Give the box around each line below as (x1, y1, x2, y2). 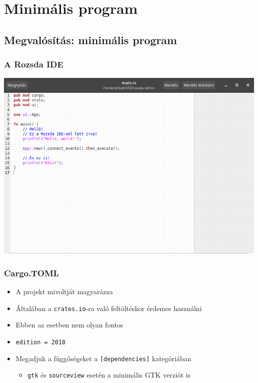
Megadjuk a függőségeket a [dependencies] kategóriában (15, 353, 192, 363)
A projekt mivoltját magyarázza (15, 286, 113, 297)
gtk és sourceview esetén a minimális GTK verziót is (27, 370, 191, 380)
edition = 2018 (15, 339, 66, 346)
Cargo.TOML (4, 266, 59, 279)
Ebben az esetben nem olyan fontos (15, 319, 124, 330)
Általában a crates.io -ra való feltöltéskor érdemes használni (15, 303, 202, 313)
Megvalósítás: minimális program (4, 32, 177, 47)
